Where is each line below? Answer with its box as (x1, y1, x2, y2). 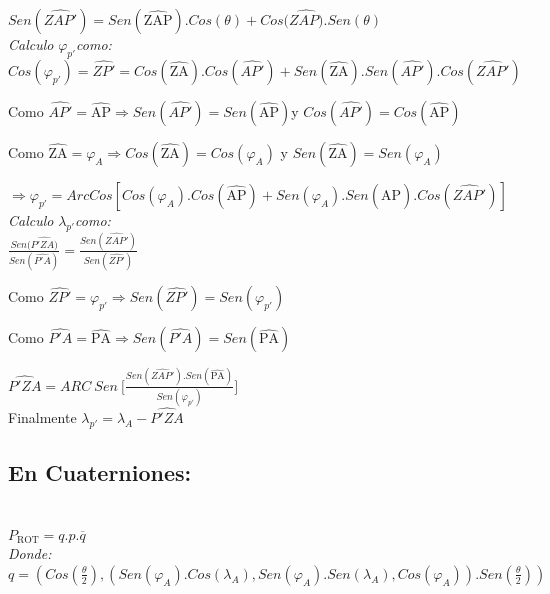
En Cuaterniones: (8, 457, 192, 488)
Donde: (8, 543, 52, 564)
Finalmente (8, 407, 77, 428)
